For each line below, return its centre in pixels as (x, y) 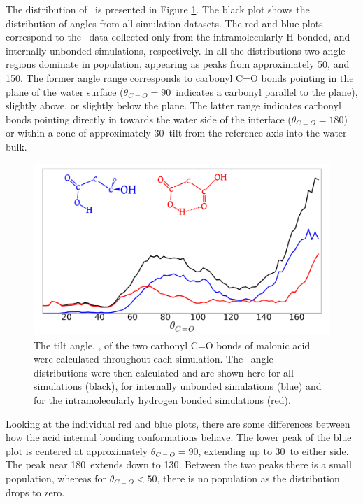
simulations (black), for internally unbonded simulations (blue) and (178, 386)
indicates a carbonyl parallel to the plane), (267, 91)
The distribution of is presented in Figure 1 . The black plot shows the (158, 9)
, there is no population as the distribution (248, 478)
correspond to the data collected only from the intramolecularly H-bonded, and (178, 37)
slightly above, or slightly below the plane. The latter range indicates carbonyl (173, 105)
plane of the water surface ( (65, 91)
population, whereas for (56, 478)
